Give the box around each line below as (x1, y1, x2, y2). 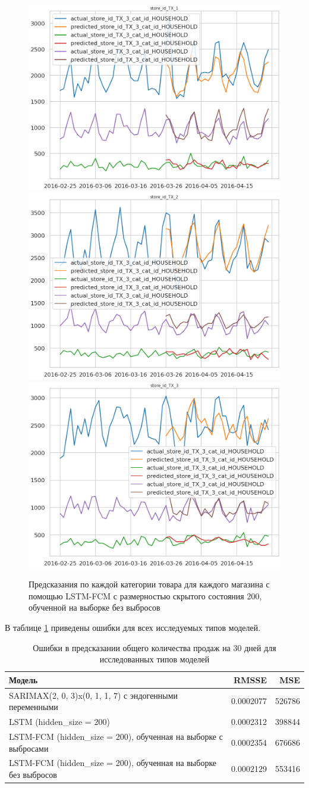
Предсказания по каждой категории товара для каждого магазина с (29, 578, 270, 590)
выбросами (9, 742, 49, 754)
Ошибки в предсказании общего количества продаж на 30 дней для (33, 641, 276, 653)
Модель (9, 673, 38, 686)
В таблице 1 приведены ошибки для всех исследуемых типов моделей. (5, 621, 261, 634)
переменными (9, 701, 58, 713)
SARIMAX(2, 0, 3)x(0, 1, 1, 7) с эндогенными (9, 689, 178, 701)
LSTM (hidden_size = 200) (9, 715, 110, 728)
